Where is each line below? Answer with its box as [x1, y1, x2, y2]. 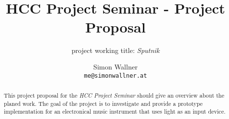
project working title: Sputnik [71, 45, 160, 55]
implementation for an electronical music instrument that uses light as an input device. [3, 107, 226, 116]
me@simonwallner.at [84, 72, 147, 79]
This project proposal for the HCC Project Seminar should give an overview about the [3, 91, 225, 99]
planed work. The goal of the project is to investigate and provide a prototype [3, 99, 203, 107]
